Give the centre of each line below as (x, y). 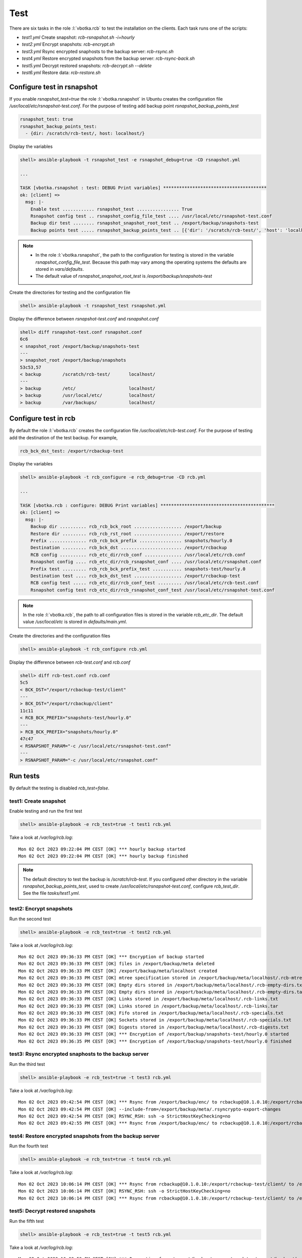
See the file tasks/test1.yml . (51, 893)
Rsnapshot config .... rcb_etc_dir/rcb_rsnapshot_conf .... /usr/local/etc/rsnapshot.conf (146, 562)
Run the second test (30, 919)
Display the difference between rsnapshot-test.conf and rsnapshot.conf (84, 319)
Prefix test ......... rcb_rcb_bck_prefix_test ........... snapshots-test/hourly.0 (138, 569)
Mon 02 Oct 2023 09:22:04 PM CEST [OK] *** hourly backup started (102, 849)
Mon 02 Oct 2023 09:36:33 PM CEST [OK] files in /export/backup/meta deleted (117, 964)
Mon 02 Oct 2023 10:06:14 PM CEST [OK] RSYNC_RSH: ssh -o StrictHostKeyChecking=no (125, 1191)
